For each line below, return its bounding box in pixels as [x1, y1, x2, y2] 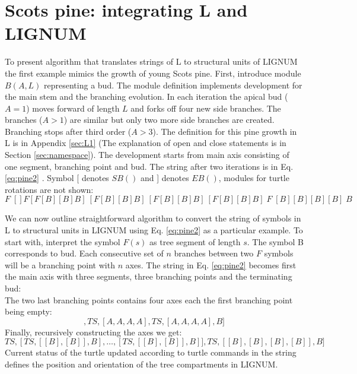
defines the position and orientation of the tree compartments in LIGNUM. [5, 357, 278, 370]
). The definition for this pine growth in [152, 125, 297, 137]
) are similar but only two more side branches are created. [63, 113, 275, 126]
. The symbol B [247, 235, 304, 248]
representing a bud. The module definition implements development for [44, 78, 302, 91]
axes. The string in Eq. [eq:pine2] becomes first [125, 258, 297, 271]
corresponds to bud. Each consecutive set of [5, 247, 164, 259]
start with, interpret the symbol [5, 235, 120, 248]
